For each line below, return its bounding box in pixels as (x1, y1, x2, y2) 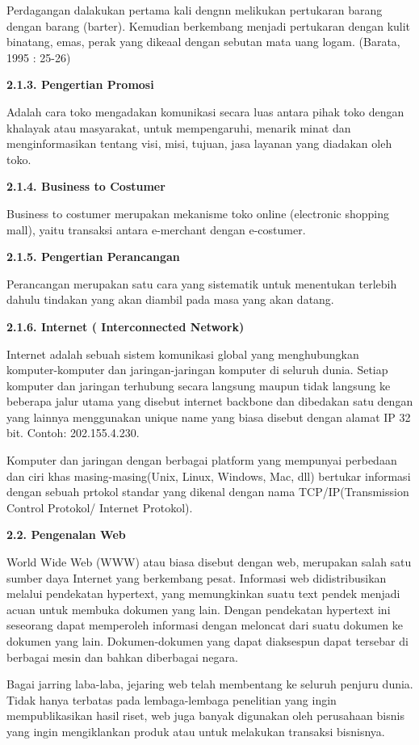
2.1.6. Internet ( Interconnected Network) (6, 318, 245, 335)
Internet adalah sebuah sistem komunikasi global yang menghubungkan (6, 345, 359, 362)
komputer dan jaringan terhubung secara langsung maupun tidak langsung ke (6, 377, 391, 394)
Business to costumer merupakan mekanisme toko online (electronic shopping (6, 204, 390, 221)
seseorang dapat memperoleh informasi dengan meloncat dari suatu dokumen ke (6, 617, 403, 633)
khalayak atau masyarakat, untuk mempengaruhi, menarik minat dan (6, 119, 351, 136)
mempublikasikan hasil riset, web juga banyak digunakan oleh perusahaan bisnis (6, 707, 404, 724)
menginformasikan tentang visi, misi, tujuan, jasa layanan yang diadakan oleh (6, 135, 392, 152)
